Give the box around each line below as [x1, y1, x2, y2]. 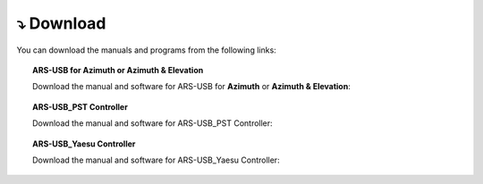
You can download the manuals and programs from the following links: [16, 45, 276, 55]
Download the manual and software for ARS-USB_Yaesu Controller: [32, 155, 281, 165]
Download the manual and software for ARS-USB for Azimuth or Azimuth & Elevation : [32, 81, 351, 92]
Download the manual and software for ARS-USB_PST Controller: [32, 118, 273, 129]
